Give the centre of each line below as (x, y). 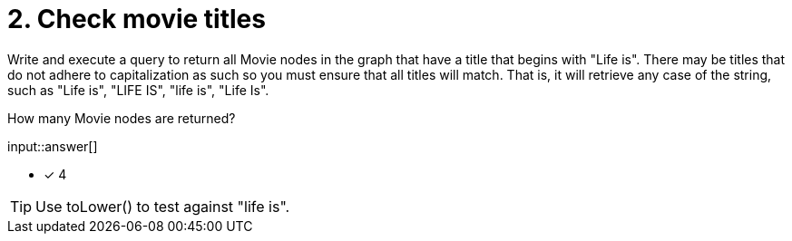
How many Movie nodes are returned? (122, 118)
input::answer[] (53, 146)
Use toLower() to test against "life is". (163, 206)
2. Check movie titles (137, 19)
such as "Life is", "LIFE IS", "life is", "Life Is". (138, 90)
